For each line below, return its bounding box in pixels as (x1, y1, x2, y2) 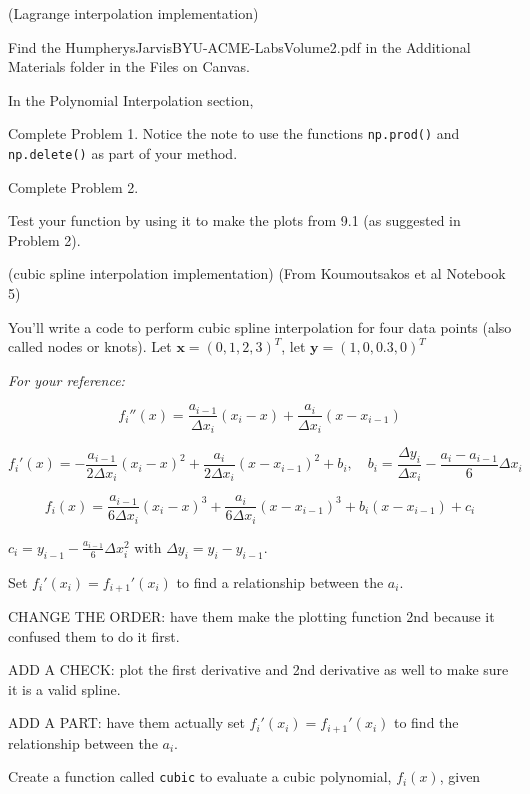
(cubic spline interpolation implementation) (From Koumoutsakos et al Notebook (8, 263, 506, 284)
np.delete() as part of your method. (8, 143, 238, 164)
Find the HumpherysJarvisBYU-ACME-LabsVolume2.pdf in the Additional (8, 36, 471, 57)
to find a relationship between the (176, 571, 384, 592)
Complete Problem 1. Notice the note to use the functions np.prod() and (8, 123, 460, 144)
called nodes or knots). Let (8, 336, 172, 357)
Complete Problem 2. (8, 176, 139, 197)
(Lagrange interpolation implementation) (8, 3, 259, 23)
